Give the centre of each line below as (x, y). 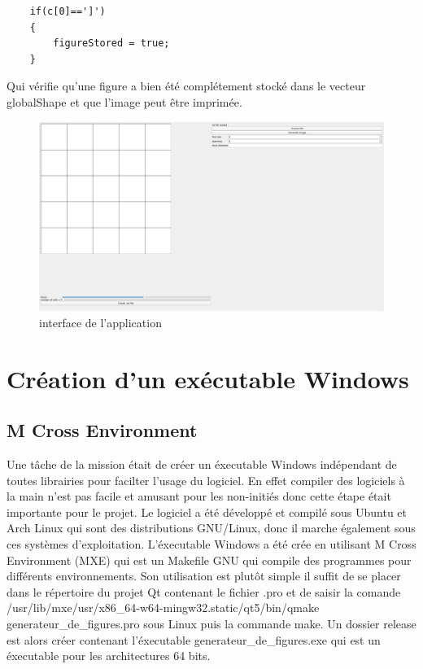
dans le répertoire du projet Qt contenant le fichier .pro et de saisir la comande (204, 591)
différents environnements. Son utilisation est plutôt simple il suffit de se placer (204, 576)
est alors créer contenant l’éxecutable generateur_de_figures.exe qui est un (194, 639)
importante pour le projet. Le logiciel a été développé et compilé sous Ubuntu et (207, 512)
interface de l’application (100, 322)
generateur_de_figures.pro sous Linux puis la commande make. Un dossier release (211, 623)
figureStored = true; (111, 44)
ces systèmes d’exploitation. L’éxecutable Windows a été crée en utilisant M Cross (211, 544)
